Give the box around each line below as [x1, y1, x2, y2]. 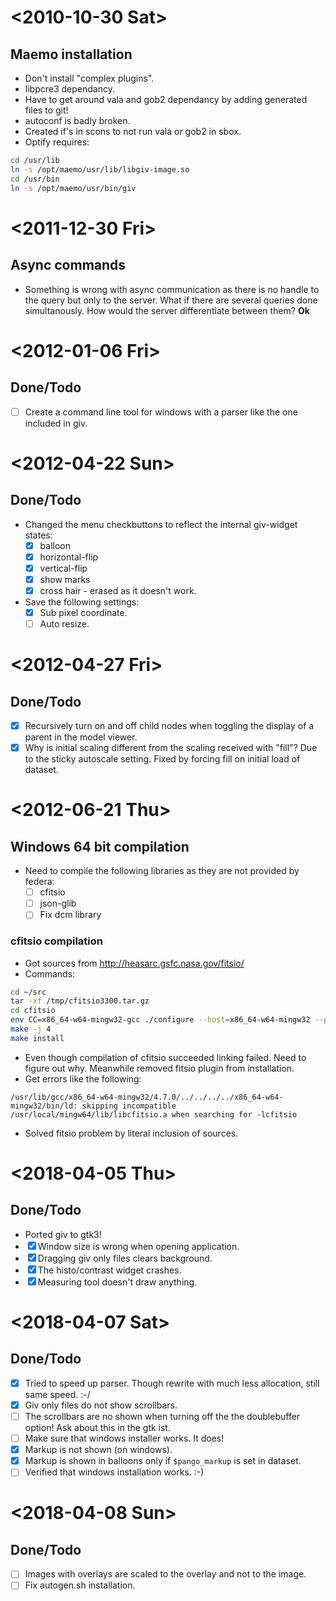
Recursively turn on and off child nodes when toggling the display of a [24, 720, 315, 731]
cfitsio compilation [10, 934, 103, 948]
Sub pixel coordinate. [39, 606, 128, 618]
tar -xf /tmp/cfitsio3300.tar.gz [10, 996, 150, 1006]
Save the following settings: [24, 596, 140, 608]
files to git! [24, 104, 69, 116]
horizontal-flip [39, 551, 99, 563]
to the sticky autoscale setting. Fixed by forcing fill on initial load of [24, 753, 301, 765]
